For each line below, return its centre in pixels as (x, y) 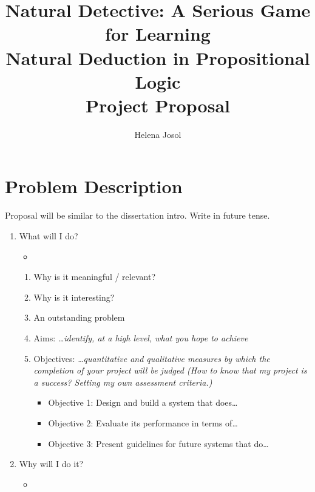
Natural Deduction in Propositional (158, 57)
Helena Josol (158, 134)
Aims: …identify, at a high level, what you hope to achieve (141, 337)
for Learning (158, 34)
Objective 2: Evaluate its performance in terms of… (143, 422)
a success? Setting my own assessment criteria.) (123, 382)
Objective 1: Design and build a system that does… (143, 402)
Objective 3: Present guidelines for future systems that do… (158, 443)
